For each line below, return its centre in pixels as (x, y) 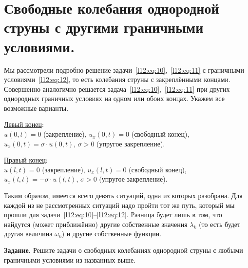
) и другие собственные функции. (112, 234)
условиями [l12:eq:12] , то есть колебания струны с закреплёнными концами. (117, 79)
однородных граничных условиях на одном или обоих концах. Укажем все (114, 98)
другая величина (28, 234)
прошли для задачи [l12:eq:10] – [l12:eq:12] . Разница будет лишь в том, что (113, 215)
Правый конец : (26, 160)
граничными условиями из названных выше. (70, 259)
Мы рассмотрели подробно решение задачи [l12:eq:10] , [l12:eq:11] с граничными (124, 70)
